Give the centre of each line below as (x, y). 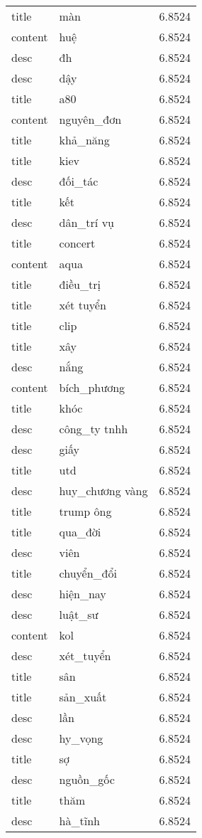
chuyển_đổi (88, 573)
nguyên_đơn (90, 119)
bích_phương (92, 387)
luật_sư (79, 614)
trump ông (85, 511)
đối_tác (79, 181)
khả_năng (84, 140)
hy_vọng (81, 738)
